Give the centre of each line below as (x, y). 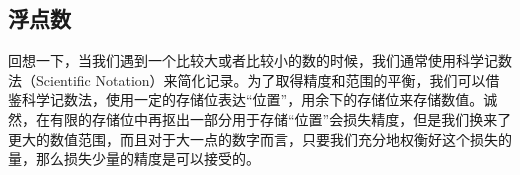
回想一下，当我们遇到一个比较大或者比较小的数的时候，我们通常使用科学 (246, 60)
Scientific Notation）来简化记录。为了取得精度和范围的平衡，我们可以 (260, 79)
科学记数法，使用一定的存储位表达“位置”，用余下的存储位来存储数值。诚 (259, 99)
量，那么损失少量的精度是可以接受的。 (134, 158)
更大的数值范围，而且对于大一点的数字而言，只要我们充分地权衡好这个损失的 (260, 138)
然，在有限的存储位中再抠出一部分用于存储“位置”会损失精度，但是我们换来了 (260, 118)
